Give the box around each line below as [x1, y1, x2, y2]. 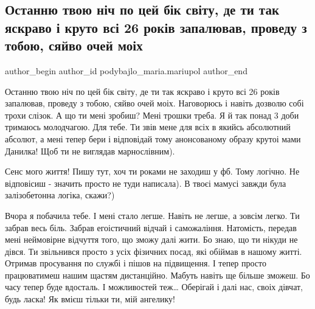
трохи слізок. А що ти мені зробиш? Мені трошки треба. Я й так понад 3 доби [5, 108, 299, 121]
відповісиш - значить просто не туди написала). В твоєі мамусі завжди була [5, 176, 286, 189]
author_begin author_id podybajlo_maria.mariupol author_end [5, 64, 247, 77]
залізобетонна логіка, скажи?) [5, 189, 115, 201]
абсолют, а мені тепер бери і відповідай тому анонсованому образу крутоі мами [5, 132, 301, 145]
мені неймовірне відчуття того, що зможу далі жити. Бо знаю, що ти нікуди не [5, 233, 298, 246]
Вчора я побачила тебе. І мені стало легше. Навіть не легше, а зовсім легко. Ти [5, 209, 300, 221]
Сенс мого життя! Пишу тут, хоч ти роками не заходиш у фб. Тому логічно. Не [5, 165, 300, 178]
